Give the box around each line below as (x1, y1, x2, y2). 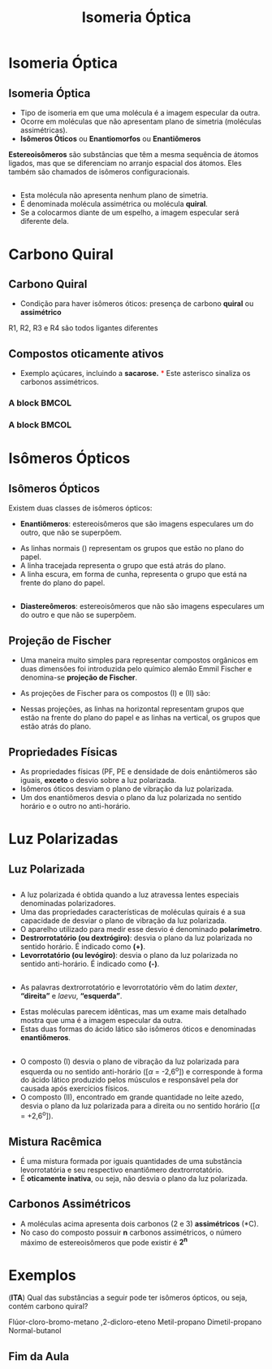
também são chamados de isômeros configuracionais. (8, 167, 190, 177)
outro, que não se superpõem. (19, 527, 122, 537)
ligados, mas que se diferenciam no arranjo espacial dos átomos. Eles (8, 159, 242, 168)
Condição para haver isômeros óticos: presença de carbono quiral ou (19, 299, 254, 308)
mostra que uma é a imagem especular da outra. (19, 1016, 183, 1026)
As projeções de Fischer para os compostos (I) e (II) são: (19, 689, 211, 698)
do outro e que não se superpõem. (19, 610, 136, 620)
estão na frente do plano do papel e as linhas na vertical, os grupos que (19, 713, 261, 723)
